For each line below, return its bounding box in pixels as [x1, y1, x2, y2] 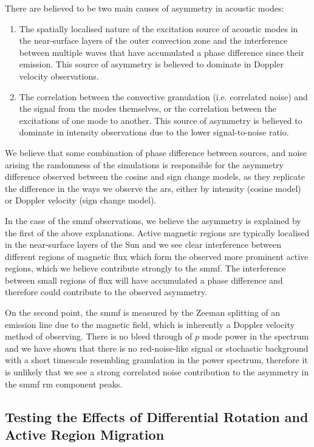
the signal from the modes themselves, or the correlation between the [19, 102, 276, 115]
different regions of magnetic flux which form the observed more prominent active [5, 250, 309, 262]
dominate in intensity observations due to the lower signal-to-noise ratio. [19, 126, 289, 138]
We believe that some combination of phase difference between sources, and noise [5, 146, 307, 159]
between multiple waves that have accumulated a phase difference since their [19, 46, 304, 58]
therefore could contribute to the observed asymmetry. [5, 285, 207, 298]
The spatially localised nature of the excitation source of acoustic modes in [19, 22, 298, 35]
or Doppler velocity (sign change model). [5, 194, 157, 206]
